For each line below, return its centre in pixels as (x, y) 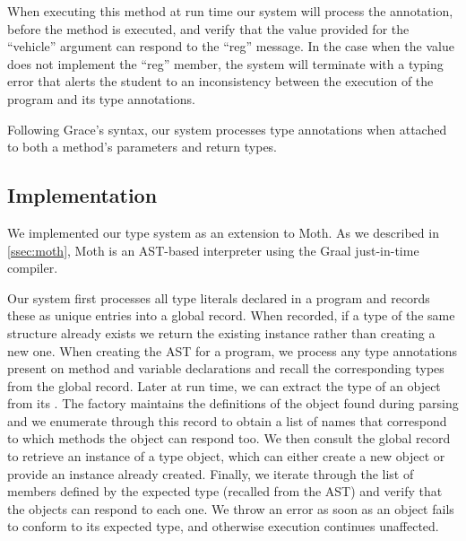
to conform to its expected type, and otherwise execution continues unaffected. (223, 526)
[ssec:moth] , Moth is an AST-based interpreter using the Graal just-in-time (213, 250)
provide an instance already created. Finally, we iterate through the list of (211, 473)
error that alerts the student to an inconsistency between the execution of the (220, 81)
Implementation (82, 195)
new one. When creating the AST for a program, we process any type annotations (233, 350)
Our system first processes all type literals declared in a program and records (219, 297)
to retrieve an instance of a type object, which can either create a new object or (226, 456)
